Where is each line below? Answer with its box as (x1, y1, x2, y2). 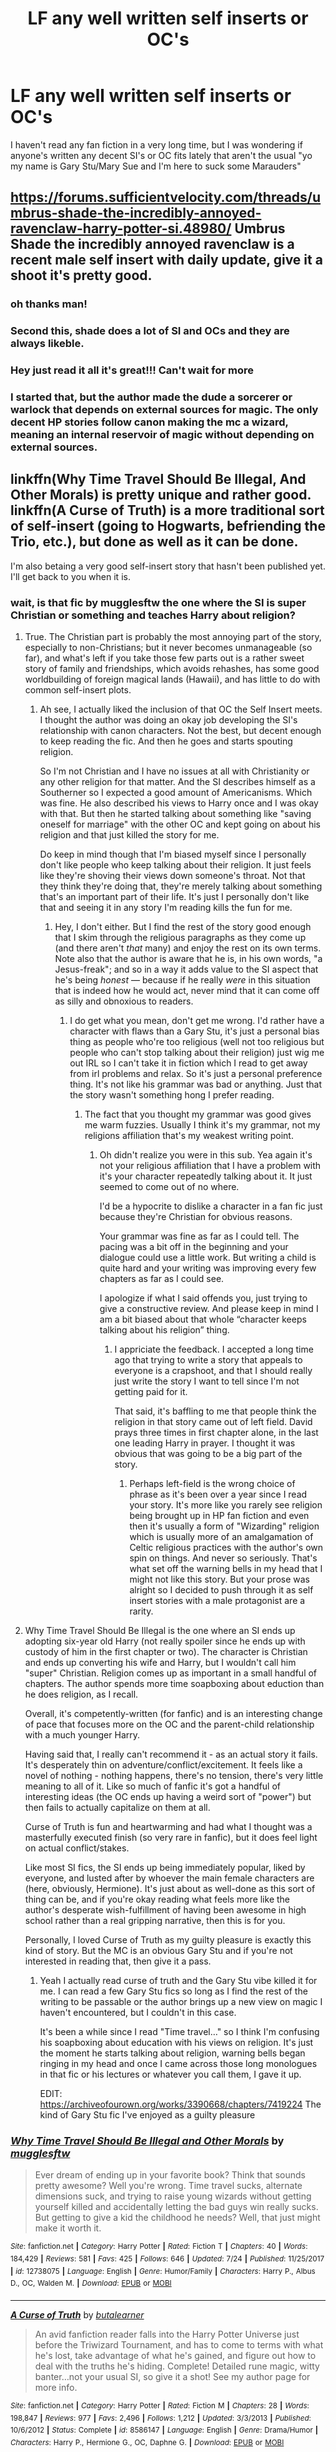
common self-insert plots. (24, 684, 132, 696)
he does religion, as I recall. (24, 1688, 139, 1701)
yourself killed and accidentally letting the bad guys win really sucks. (34, 2201, 319, 2213)
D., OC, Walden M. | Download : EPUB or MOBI (10, 2278, 172, 2289)
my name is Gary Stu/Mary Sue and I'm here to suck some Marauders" (10, 160, 302, 172)
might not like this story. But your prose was (129, 1573, 310, 1586)
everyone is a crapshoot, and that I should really (114, 1365, 313, 1377)
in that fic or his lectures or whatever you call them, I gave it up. (39, 2068, 302, 2081)
